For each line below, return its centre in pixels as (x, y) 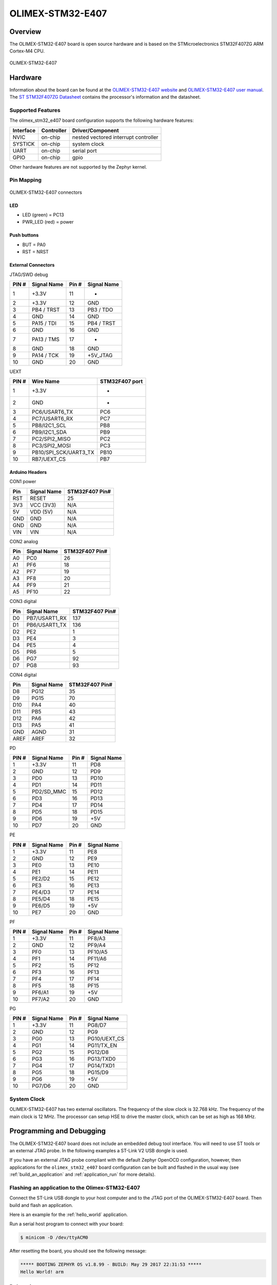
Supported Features (35, 110)
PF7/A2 (41, 999)
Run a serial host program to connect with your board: (67, 1224)
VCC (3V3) (43, 505)
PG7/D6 (41, 1086)
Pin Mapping (26, 180)
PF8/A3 (96, 939)
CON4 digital (23, 675)
